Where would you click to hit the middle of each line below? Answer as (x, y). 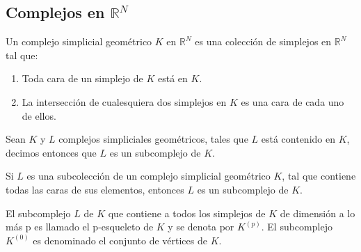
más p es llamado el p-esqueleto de (80, 227)
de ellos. (39, 115)
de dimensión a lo (318, 213)
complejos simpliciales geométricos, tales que (153, 139)
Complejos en (55, 12)
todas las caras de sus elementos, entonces (95, 189)
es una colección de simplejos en (263, 41)
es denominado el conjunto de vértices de (120, 240)
